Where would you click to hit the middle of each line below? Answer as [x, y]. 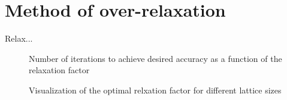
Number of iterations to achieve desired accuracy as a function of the [155, 58]
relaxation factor [59, 70]
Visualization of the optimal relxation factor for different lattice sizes [155, 90]
